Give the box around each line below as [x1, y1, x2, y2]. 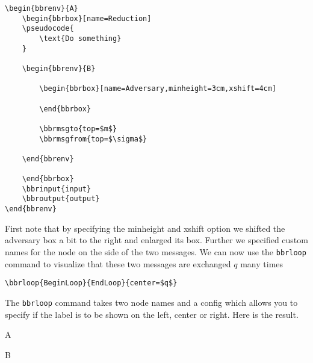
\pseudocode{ [22, 24, 74, 33]
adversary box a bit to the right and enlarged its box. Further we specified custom [5, 234, 308, 246]
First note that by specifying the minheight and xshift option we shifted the [5, 222, 285, 234]
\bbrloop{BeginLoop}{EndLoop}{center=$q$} [5, 279, 178, 288]
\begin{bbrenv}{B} [22, 64, 96, 73]
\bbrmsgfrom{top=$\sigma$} [39, 134, 147, 143]
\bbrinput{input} [22, 184, 91, 193]
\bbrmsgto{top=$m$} [39, 124, 117, 133]
